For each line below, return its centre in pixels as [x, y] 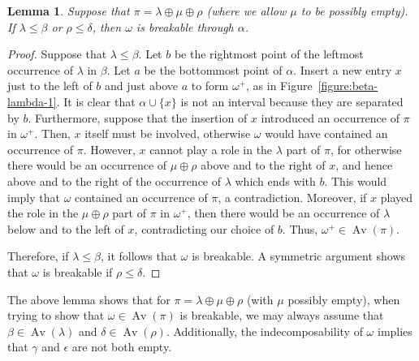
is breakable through [185, 26]
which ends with [275, 180]
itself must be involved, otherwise [168, 133]
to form [210, 86]
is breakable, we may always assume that [282, 315]
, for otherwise [366, 149]
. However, [109, 149]
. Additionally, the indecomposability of [264, 331]
